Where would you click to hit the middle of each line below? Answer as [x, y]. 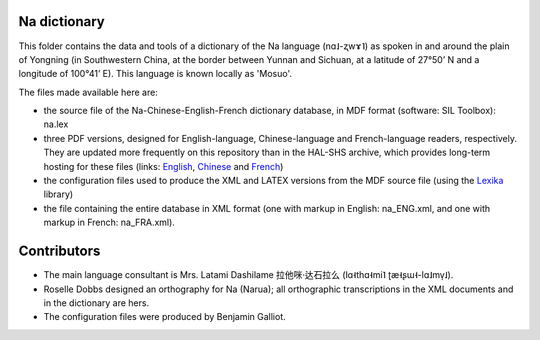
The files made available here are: [88, 92]
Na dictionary [61, 21]
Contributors [59, 251]
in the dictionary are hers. [96, 302]
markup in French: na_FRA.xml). [109, 222]
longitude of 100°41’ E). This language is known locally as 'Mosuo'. [155, 74]
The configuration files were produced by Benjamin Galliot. [165, 317]
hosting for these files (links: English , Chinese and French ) [163, 166]
